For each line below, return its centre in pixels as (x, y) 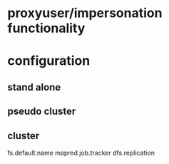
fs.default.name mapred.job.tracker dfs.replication (81, 153)
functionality (46, 28)
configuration (49, 61)
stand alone (34, 87)
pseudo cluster (42, 112)
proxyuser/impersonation (85, 13)
